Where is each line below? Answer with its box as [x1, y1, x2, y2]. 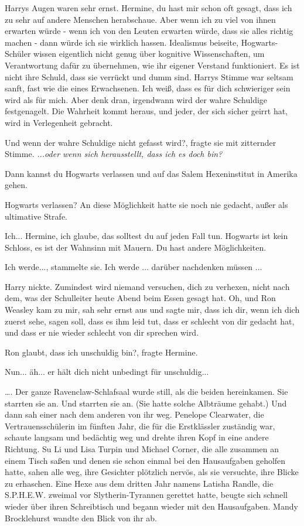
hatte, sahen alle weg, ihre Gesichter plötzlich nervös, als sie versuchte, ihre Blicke [5, 466, 299, 478]
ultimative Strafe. [5, 210, 68, 222]
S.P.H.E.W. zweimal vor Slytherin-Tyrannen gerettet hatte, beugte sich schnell [5, 489, 288, 501]
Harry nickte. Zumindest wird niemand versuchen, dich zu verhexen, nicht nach [5, 280, 290, 292]
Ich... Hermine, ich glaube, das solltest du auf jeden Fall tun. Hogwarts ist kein [5, 230, 288, 242]
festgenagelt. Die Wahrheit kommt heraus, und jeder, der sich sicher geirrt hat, [5, 105, 288, 117]
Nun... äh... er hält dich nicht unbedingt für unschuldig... [5, 366, 209, 378]
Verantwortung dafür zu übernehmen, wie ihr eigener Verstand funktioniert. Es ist [5, 59, 300, 71]
